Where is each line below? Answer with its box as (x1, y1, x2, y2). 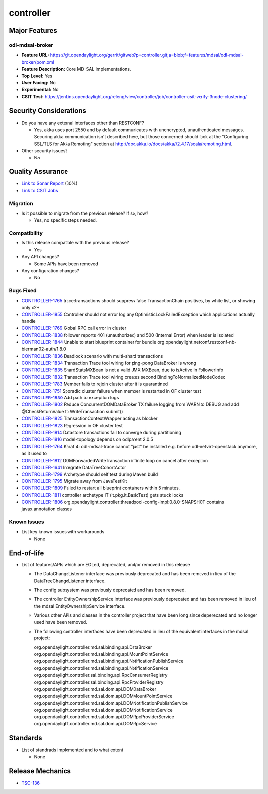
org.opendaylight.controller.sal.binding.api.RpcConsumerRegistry (34, 672, 168, 678)
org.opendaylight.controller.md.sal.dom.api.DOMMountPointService (34, 693, 173, 699)
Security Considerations (9, 107, 87, 115)
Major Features (9, 26, 57, 35)
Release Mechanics (9, 767, 71, 775)
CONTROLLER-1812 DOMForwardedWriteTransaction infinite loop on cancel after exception (21, 457, 208, 463)
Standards (9, 733, 42, 742)
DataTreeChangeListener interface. (34, 578, 106, 584)
